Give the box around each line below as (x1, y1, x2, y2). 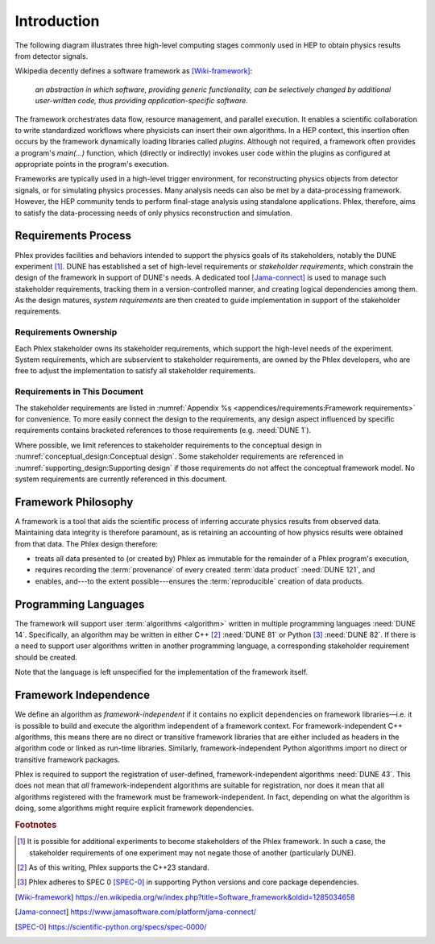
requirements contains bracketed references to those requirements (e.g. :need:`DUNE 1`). (14, 426, 312, 435)
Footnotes (14, 819, 57, 830)
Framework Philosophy (14, 495, 134, 509)
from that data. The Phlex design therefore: (14, 539, 159, 548)
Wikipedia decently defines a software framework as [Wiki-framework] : (14, 66, 253, 76)
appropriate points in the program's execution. (14, 160, 169, 169)
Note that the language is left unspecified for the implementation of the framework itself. (14, 667, 309, 677)
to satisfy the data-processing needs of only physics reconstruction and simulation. (14, 208, 293, 218)
